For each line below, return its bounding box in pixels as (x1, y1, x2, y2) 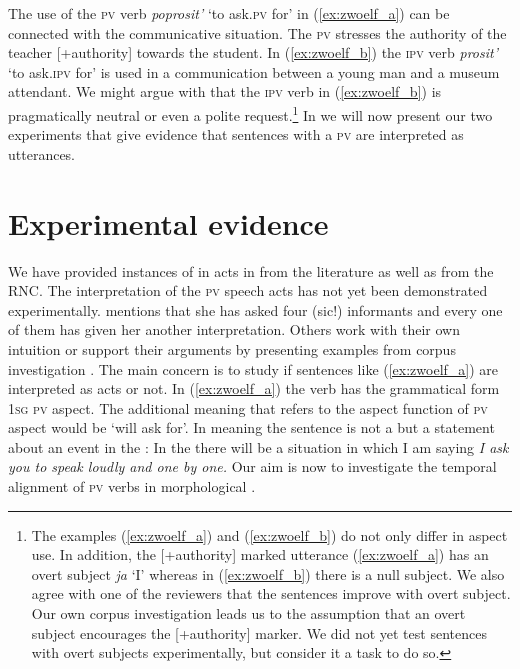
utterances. (8, 143, 76, 164)
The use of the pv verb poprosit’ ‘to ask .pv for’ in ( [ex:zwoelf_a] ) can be (8, 3, 450, 23)
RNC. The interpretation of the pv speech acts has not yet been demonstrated (8, 280, 488, 301)
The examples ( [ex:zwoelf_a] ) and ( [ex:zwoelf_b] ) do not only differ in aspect (31, 524, 508, 545)
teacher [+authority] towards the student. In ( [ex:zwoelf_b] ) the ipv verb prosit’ (8, 42, 498, 63)
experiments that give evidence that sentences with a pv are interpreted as (8, 124, 464, 145)
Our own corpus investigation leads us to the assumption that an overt (31, 603, 466, 624)
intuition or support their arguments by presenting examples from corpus (8, 338, 456, 359)
